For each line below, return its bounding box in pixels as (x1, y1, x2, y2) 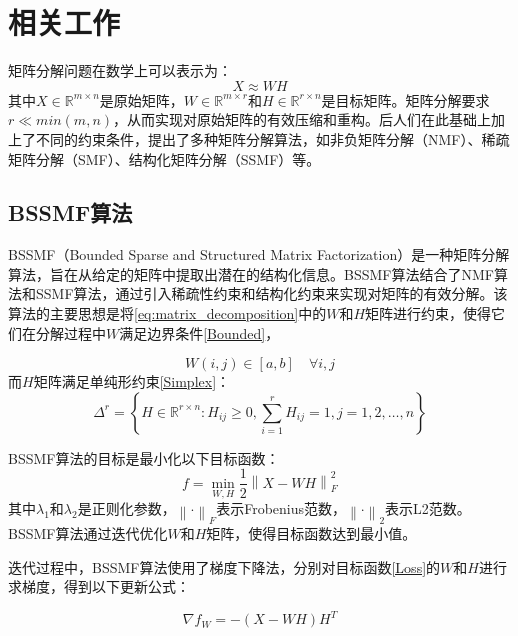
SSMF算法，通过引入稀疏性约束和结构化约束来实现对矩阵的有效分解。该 (35, 283, 508, 304)
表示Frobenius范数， (216, 498, 347, 519)
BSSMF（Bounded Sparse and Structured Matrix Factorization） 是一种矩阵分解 (8, 244, 510, 265)
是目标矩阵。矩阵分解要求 (321, 89, 490, 110)
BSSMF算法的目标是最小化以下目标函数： (8, 447, 280, 468)
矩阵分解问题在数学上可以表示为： (8, 60, 232, 81)
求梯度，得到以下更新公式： (8, 576, 190, 597)
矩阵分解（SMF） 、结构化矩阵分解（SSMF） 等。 (8, 148, 321, 169)
